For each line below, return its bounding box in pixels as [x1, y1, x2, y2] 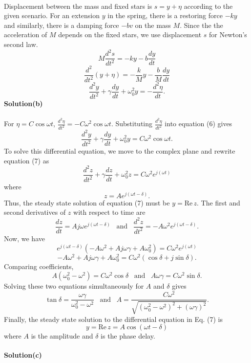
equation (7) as [4, 155, 49, 165]
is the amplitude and [31, 331, 93, 341]
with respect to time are [73, 207, 146, 217]
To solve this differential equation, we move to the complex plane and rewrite [4, 146, 235, 156]
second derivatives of [4, 207, 66, 217]
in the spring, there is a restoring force [107, 10, 223, 21]
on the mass [135, 20, 171, 30]
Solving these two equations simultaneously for [4, 281, 144, 291]
